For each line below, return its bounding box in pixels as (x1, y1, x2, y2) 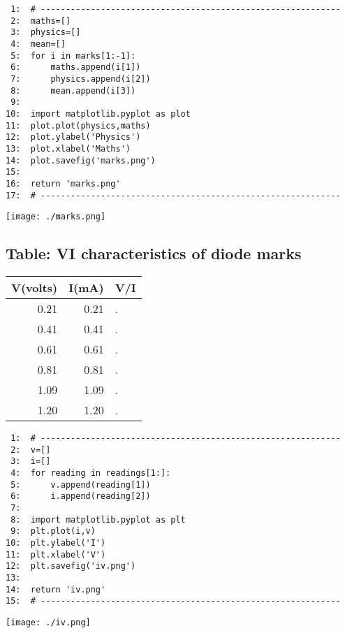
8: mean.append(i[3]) (10, 85, 136, 96)
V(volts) (11, 279, 58, 296)
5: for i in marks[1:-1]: (10, 50, 136, 61)
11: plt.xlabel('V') (6, 549, 106, 560)
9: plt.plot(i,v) (10, 526, 96, 537)
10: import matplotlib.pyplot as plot (6, 108, 191, 119)
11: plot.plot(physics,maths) (6, 120, 151, 131)
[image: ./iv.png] (6, 617, 91, 627)
